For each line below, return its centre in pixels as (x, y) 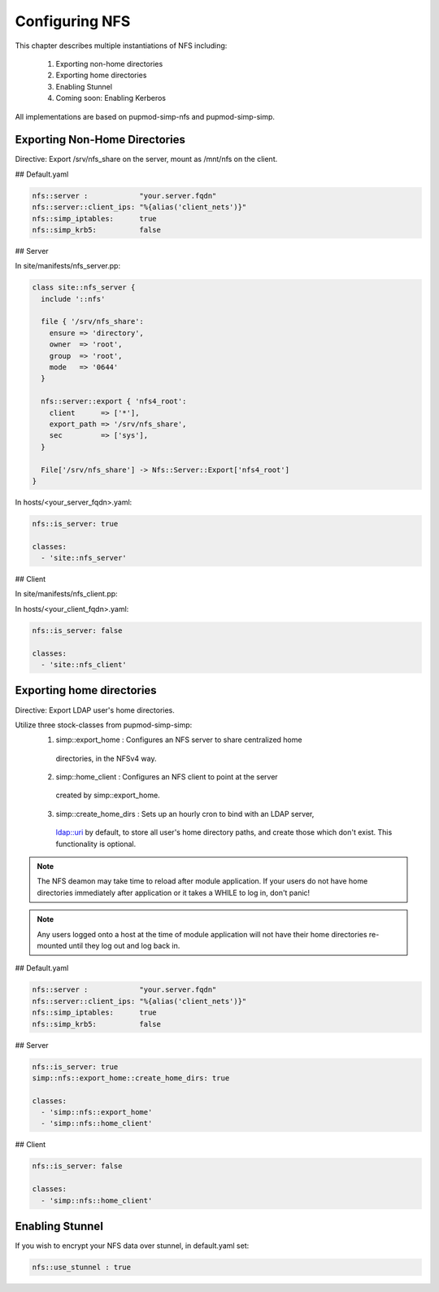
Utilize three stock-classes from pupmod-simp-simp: (104, 725)
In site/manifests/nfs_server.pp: (68, 266)
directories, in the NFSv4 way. (106, 758)
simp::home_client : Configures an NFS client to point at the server (167, 777)
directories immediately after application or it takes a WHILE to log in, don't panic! (174, 893)
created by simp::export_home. (108, 795)
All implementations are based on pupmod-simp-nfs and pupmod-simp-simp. (145, 116)
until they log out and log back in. (124, 945)
